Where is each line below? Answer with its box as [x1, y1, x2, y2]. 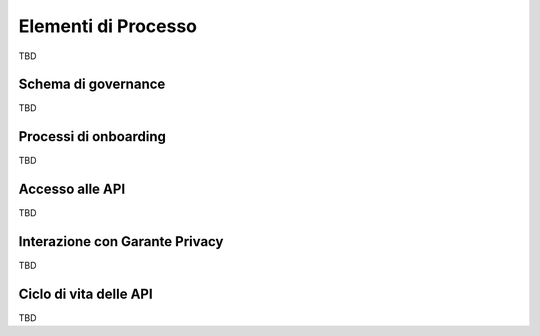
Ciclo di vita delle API [18, 285, 154, 302]
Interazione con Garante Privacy [18, 233, 224, 250]
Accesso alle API [18, 181, 126, 198]
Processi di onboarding [18, 128, 167, 145]
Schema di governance [18, 76, 166, 93]
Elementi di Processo [18, 15, 198, 37]
